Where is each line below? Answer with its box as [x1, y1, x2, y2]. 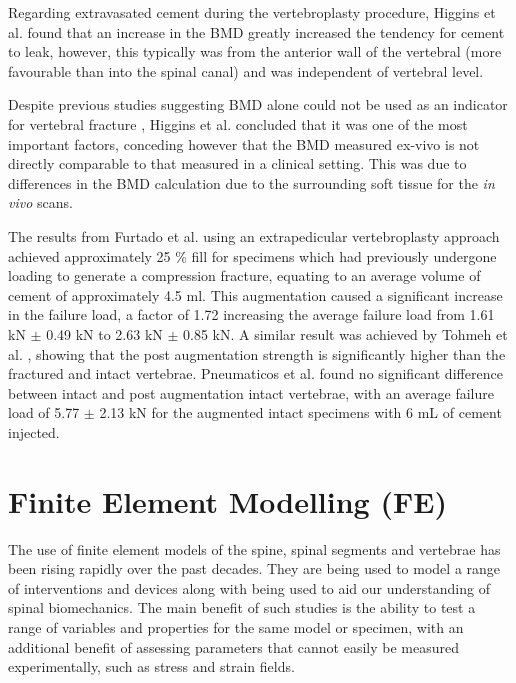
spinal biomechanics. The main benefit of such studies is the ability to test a [8, 597, 476, 618]
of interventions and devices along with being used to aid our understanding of [8, 577, 490, 598]
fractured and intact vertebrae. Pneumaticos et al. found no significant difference [8, 363, 503, 384]
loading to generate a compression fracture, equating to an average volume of [8, 265, 481, 286]
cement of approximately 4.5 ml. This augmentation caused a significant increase [8, 284, 503, 305]
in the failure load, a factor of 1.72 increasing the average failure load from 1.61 [8, 304, 495, 325]
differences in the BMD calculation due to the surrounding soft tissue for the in [8, 172, 495, 193]
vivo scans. [8, 192, 73, 213]
